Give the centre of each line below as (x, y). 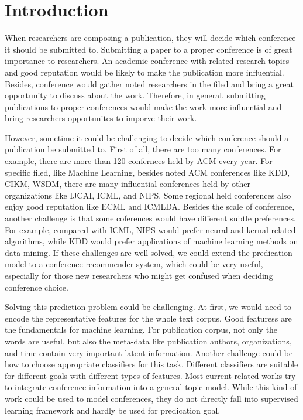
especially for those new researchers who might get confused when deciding (139, 275)
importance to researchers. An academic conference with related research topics (147, 61)
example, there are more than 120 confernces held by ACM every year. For (139, 161)
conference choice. (37, 287)
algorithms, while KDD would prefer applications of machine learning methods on (151, 241)
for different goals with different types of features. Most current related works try (150, 375)
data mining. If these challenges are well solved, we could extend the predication (149, 252)
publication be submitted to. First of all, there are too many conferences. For (143, 149)
